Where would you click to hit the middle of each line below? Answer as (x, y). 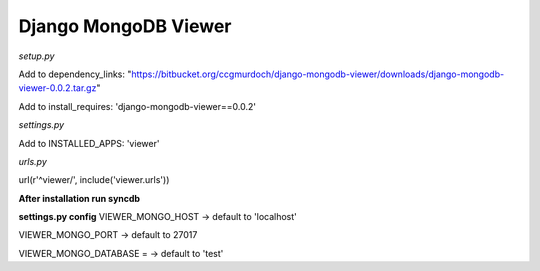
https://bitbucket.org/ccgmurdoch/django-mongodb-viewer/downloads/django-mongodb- (318, 74)
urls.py (32, 161)
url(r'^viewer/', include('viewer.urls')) (94, 180)
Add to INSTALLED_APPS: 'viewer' (89, 143)
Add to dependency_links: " (75, 74)
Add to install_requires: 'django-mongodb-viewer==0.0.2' (137, 106)
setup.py (36, 56)
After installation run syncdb (79, 198)
